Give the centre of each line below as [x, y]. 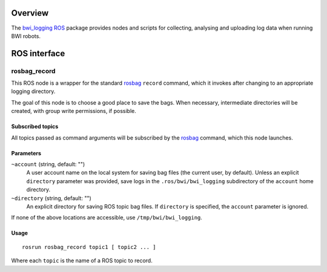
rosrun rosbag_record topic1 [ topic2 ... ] [89, 247]
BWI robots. [26, 36]
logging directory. [33, 91]
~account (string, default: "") [48, 164]
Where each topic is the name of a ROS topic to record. [82, 261]
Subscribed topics [35, 126]
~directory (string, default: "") [51, 198]
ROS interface [38, 53]
